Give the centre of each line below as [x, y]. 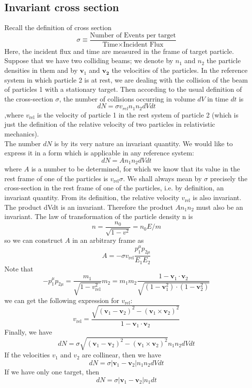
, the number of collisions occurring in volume [127, 98]
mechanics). [22, 134]
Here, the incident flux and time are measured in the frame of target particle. [119, 51]
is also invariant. [217, 197]
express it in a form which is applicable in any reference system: [99, 153]
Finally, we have [28, 332]
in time [218, 98]
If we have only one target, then [52, 372]
